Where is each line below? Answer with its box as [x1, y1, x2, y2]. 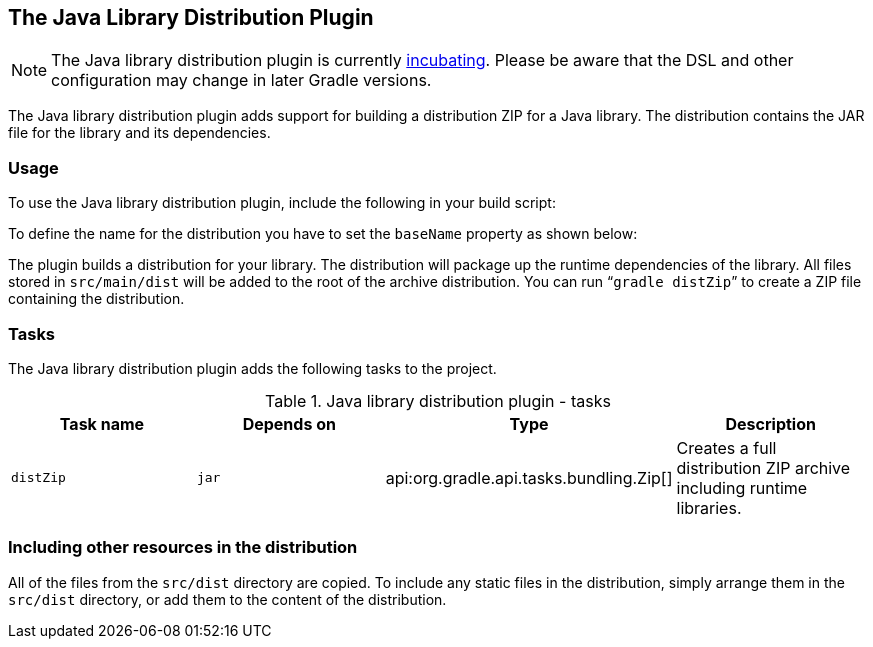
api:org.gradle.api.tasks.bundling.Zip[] [385, 467, 673, 488]
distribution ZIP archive [676, 457, 851, 478]
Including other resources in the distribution [8, 537, 358, 558]
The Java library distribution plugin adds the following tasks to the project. [8, 359, 497, 377]
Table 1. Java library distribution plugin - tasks [265, 390, 611, 411]
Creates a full [676, 437, 777, 458]
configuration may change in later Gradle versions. [51, 70, 432, 91]
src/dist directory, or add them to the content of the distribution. [8, 590, 447, 608]
